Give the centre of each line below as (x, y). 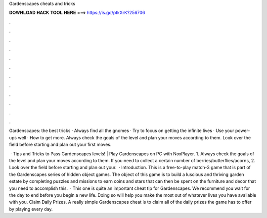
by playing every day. (31, 209)
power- (243, 131)
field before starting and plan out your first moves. (60, 145)
